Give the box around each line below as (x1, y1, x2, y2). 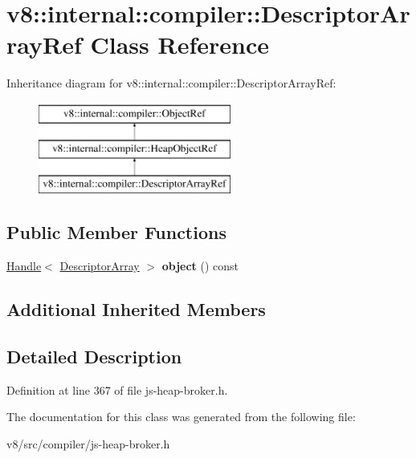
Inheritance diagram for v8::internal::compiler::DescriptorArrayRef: (6, 75, 336, 91)
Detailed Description (6, 343, 182, 368)
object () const (161, 257, 239, 274)
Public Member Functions (6, 220, 226, 245)
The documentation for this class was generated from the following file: (6, 408, 356, 425)
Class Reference (90, 28, 269, 61)
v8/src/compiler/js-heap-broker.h (6, 435, 170, 452)
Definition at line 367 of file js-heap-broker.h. (6, 381, 228, 398)
